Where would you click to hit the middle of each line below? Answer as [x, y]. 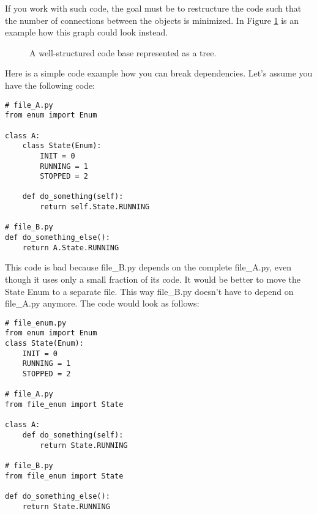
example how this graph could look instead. [87, 32]
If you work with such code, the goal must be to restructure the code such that [153, 8]
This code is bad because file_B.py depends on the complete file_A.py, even [148, 267]
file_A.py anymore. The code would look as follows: [102, 303]
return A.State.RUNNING [71, 248]
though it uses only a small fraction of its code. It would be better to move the [153, 279]
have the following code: [50, 85]
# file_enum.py [36, 323]
